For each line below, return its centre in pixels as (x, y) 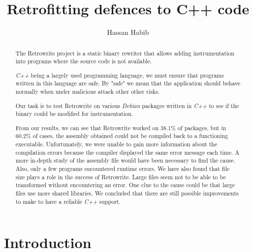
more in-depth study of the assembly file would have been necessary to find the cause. (126, 160)
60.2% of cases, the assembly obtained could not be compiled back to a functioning (122, 136)
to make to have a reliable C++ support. (68, 201)
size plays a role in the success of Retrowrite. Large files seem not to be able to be (121, 177)
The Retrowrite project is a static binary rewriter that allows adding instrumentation (125, 53)
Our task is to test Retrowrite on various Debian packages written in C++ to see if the (127, 105)
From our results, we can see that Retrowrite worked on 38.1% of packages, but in (121, 127)
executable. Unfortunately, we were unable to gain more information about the (116, 144)
